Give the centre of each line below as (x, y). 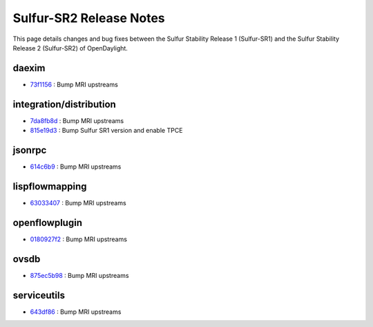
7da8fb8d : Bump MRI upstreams (77, 120)
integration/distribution (65, 104)
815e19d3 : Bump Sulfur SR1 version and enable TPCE (106, 131)
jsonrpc (30, 150)
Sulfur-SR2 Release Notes (89, 18)
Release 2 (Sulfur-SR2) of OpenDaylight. (70, 48)
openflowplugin (48, 222)
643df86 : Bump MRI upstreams (76, 312)
